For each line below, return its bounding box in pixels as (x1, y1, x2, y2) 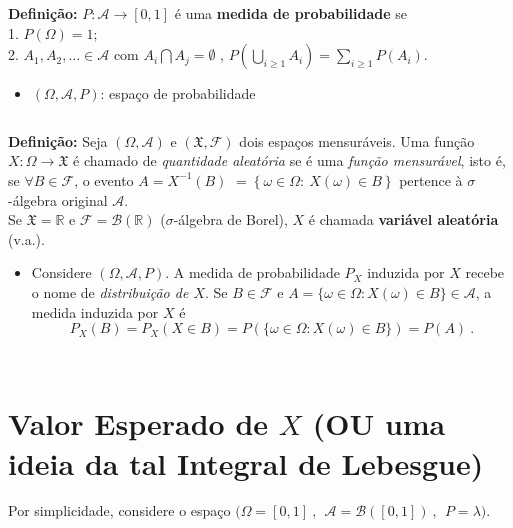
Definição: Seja (8, 130, 108, 151)
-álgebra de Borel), (173, 209, 288, 230)
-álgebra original (8, 189, 108, 210)
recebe (465, 262, 505, 283)
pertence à (399, 169, 463, 190)
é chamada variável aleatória (308, 209, 499, 230)
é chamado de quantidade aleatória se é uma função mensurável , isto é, (73, 150, 506, 171)
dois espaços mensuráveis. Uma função (239, 130, 475, 151)
